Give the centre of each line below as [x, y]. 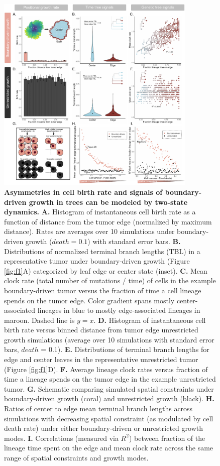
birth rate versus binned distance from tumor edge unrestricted [101, 330]
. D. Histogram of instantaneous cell [150, 320]
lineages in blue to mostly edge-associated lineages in [119, 310]
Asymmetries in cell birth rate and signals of [83, 192]
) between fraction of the [167, 438]
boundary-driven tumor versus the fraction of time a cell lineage [103, 290]
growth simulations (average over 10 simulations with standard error [109, 339]
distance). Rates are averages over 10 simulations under [89, 231]
